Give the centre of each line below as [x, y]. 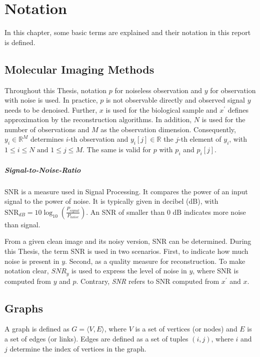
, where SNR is [215, 271]
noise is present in [32, 261]
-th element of [200, 139]
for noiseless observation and [158, 90]
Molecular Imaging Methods [79, 69]
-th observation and [98, 139]
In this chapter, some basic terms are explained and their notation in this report [128, 32]
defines [238, 109]
